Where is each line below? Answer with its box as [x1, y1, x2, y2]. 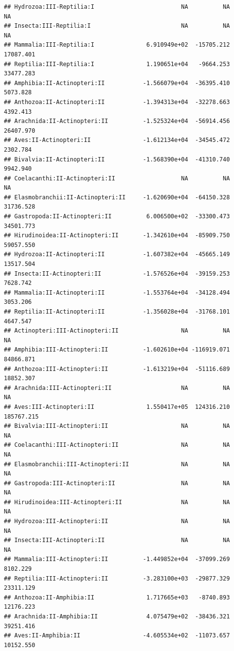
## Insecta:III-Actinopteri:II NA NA [4, 537, 230, 544]
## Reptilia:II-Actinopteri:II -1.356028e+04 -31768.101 [4, 308, 230, 315]
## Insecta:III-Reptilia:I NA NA [4, 22, 230, 30]
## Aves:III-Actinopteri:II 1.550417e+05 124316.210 [4, 403, 230, 410]
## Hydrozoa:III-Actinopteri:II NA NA [4, 518, 230, 525]
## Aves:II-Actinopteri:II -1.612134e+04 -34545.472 [4, 137, 230, 144]
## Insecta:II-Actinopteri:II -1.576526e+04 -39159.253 [4, 270, 230, 277]
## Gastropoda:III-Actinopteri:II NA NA [4, 479, 230, 487]
